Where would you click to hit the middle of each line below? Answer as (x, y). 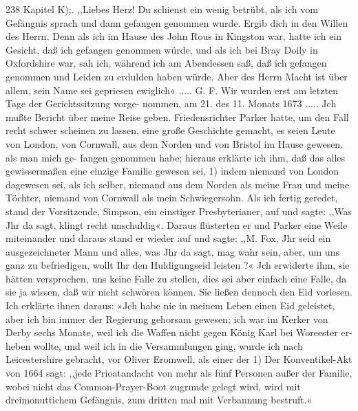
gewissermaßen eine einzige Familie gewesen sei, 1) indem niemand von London (172, 171)
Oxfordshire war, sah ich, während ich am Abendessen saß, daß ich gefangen (166, 63)
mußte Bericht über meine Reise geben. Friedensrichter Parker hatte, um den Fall (177, 116)
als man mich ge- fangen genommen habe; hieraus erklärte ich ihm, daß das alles (176, 157)
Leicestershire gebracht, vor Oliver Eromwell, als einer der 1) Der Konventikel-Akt (179, 359)
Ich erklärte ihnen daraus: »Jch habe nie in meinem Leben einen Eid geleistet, (170, 306)
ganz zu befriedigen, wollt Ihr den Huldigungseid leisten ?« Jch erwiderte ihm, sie (178, 265)
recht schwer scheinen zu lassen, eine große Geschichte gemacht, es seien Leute (170, 130)
